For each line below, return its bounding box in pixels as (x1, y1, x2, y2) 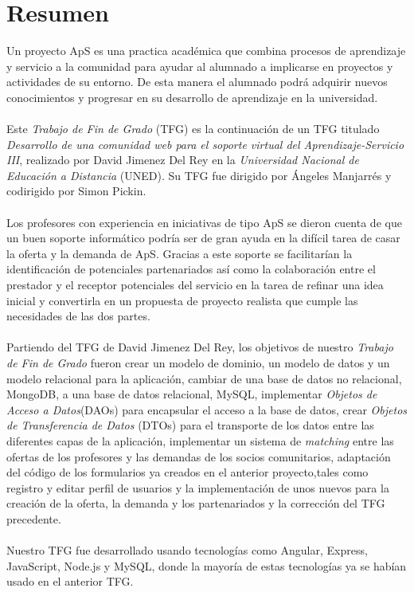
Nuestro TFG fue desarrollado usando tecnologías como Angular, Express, (6, 542, 368, 559)
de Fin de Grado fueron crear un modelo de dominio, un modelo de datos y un (6, 355, 390, 370)
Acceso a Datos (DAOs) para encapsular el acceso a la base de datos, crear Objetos (6, 401, 408, 418)
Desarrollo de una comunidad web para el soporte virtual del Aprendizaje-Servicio (6, 135, 404, 152)
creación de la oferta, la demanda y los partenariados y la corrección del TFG (6, 495, 385, 512)
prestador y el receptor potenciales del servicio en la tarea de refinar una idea (6, 276, 384, 293)
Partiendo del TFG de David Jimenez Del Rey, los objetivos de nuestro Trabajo (6, 339, 393, 355)
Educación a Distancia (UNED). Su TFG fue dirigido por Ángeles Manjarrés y (6, 167, 392, 183)
